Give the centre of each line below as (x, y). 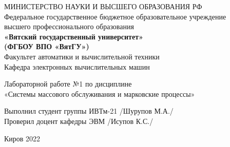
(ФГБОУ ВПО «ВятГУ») (47, 46)
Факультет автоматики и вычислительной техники (82, 56)
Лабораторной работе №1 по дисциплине (68, 84)
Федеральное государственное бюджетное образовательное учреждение (115, 16)
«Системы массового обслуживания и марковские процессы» (100, 93)
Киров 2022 (22, 138)
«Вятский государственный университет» (74, 36)
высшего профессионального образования (69, 26)
